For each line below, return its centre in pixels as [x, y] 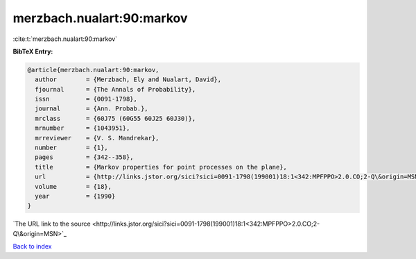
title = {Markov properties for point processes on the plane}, [161, 167]
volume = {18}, [73, 186]
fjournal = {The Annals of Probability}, [115, 89]
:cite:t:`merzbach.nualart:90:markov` [65, 39]
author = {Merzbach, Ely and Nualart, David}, [128, 80]
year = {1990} [75, 196]
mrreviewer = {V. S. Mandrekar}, [97, 138]
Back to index [32, 247]
